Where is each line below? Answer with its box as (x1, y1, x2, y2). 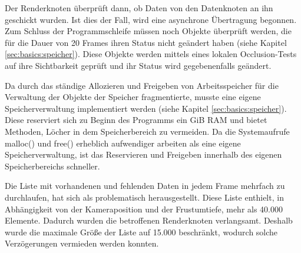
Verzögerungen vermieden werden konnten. (5, 237, 159, 249)
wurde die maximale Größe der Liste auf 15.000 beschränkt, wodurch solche (5, 225, 278, 238)
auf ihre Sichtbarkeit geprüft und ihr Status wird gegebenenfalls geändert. (5, 59, 272, 71)
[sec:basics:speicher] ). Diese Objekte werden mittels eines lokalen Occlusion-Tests (5, 48, 297, 60)
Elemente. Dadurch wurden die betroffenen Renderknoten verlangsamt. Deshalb (5, 214, 293, 227)
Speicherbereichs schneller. (5, 159, 100, 172)
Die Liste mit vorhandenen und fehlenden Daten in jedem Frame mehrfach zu (5, 179, 285, 192)
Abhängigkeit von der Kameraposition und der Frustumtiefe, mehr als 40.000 (5, 202, 283, 215)
